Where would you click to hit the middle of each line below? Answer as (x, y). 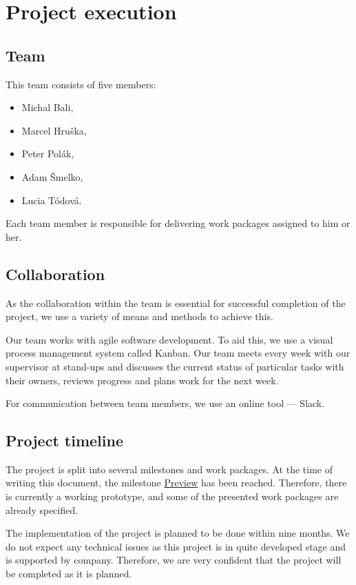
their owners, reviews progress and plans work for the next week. (142, 380)
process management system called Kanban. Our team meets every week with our (178, 353)
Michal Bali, (48, 107)
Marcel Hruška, (54, 130)
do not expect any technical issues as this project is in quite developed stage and (176, 546)
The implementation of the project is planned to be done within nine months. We (178, 533)
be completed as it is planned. (69, 574)
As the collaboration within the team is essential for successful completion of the (176, 303)
